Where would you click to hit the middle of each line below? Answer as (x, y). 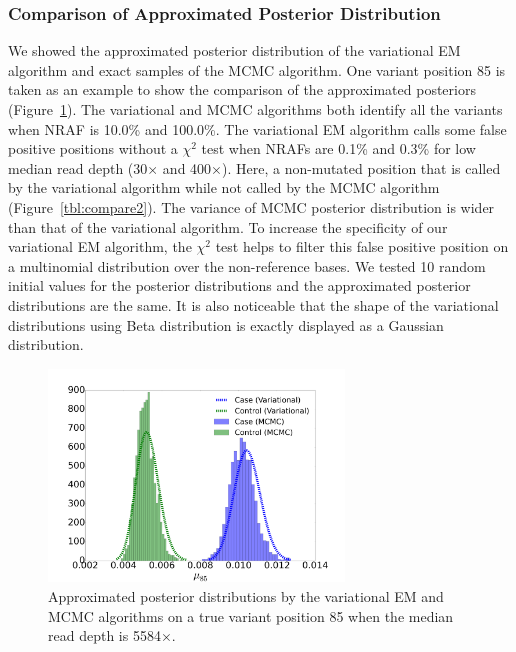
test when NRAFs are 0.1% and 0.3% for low (338, 148)
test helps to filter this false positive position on (362, 246)
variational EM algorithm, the (100, 246)
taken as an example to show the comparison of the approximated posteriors (242, 89)
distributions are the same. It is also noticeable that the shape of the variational (253, 304)
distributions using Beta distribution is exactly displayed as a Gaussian (226, 324)
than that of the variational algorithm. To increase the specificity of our (228, 226)
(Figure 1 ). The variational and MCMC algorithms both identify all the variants (255, 109)
